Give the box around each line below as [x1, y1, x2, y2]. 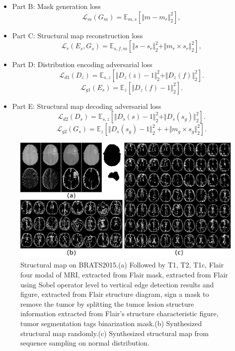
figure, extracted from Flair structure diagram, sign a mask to [20, 289, 209, 299]
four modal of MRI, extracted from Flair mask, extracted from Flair [20, 269, 228, 280]
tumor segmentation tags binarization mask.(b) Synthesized [20, 318, 202, 328]
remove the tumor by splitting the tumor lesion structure [20, 298, 194, 309]
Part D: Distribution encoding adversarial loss [12, 59, 153, 70]
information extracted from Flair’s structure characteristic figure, [20, 308, 219, 319]
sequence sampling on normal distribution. [20, 338, 150, 348]
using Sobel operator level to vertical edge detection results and [20, 279, 214, 289]
